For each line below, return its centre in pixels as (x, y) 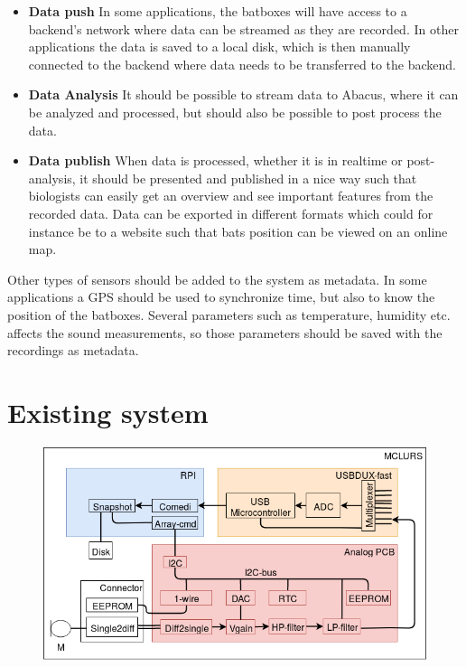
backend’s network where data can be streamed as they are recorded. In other (243, 28)
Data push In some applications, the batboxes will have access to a (218, 11)
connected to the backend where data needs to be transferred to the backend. (242, 64)
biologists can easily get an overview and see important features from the (231, 196)
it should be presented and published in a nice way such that (248, 178)
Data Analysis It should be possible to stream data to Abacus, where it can (243, 94)
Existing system (108, 412)
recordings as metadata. (73, 350)
